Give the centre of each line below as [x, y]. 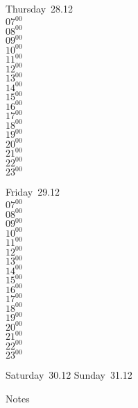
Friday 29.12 [33, 192]
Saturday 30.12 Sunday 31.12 [69, 375]
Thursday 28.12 [39, 8]
